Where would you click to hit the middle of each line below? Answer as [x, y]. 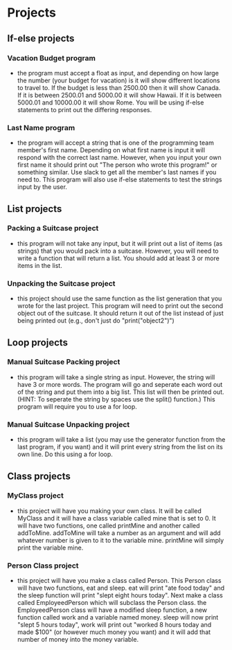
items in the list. [39, 265]
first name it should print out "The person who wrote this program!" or [117, 165]
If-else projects [41, 38]
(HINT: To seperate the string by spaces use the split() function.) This [116, 399]
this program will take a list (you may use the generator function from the [121, 440]
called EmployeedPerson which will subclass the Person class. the [112, 603]
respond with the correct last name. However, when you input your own [119, 158]
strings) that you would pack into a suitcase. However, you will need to [118, 251]
